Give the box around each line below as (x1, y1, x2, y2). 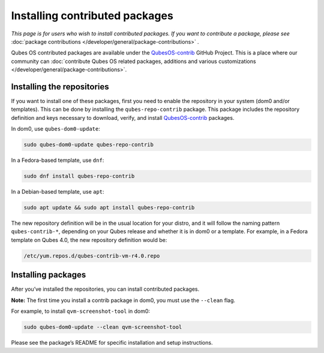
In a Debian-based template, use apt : (11, 188, 104, 195)
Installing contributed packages (11, 9, 173, 22)
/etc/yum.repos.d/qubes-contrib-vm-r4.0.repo (23, 252, 160, 259)
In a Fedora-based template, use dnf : (11, 156, 104, 164)
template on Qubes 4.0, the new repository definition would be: (11, 236, 167, 243)
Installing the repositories (11, 82, 109, 92)
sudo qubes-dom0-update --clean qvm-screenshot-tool (23, 324, 182, 331)
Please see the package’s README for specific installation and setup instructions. (11, 339, 213, 346)
